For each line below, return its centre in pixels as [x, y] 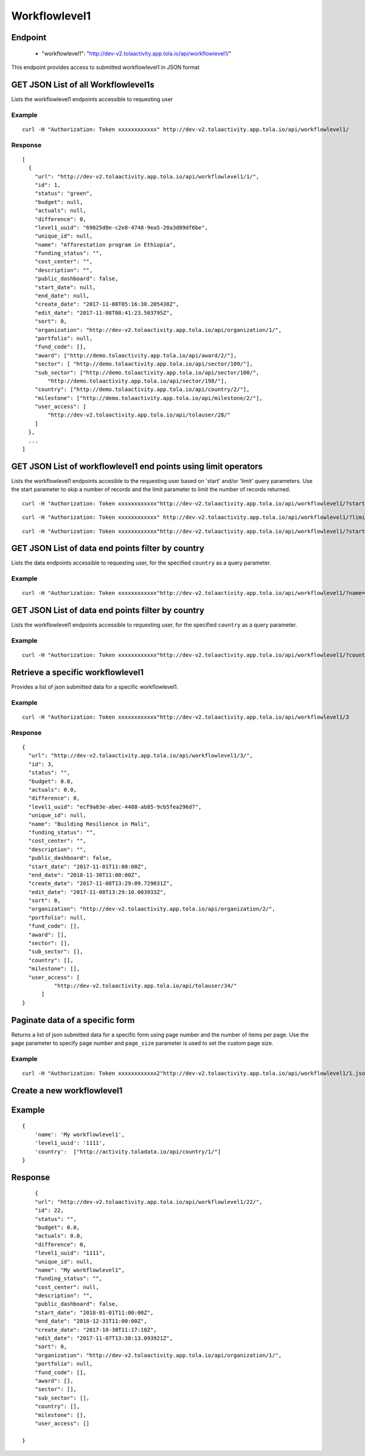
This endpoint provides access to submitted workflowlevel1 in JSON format [106, 67]
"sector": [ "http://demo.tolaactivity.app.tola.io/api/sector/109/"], [144, 364]
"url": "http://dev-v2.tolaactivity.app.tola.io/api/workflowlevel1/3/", [141, 756]
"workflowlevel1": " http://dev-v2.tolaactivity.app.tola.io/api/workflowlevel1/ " [137, 53]
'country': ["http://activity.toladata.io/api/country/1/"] [128, 1152]
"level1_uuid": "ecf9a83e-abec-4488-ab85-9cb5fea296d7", [115, 807]
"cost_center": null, [67, 1287]
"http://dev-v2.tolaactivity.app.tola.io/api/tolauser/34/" [145, 986]
